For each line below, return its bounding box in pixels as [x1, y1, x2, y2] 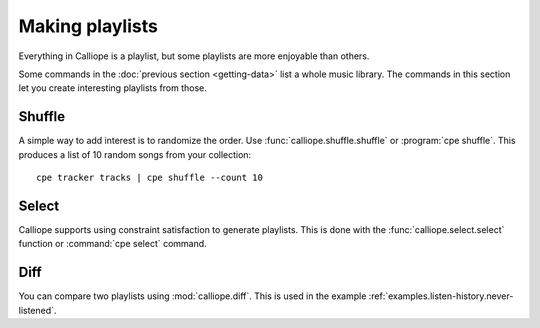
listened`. [18, 304, 57, 316]
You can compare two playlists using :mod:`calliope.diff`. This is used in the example [18, 290, 367, 302]
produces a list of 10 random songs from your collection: [18, 148, 252, 160]
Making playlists [18, 15, 159, 37]
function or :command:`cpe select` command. [18, 238, 207, 250]
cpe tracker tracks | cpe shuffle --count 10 [36, 172, 264, 184]
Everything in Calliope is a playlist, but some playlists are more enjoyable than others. [18, 50, 370, 62]
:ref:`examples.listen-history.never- [368, 290, 514, 302]
